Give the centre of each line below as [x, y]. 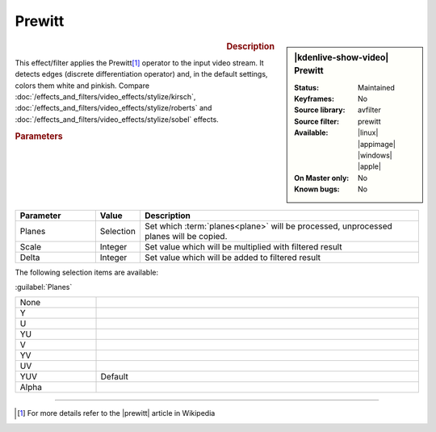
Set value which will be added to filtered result [233, 257]
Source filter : [317, 121]
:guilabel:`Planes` [44, 287]
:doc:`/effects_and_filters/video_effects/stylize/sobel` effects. [117, 119]
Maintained [377, 87]
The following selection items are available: [87, 272]
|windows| [375, 155]
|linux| [368, 132]
